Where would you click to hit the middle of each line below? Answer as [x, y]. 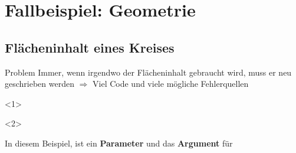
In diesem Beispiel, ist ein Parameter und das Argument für [119, 143]
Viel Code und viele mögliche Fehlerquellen [171, 84]
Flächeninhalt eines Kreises [90, 47]
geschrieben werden [40, 84]
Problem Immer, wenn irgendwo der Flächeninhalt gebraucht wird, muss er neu [148, 72]
